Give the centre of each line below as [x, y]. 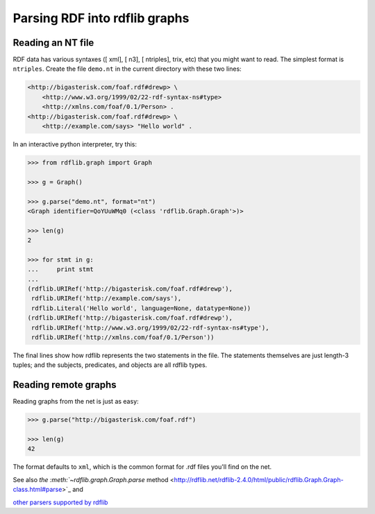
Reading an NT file [53, 43]
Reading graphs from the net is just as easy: [76, 402]
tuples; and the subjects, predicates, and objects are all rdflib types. [110, 365]
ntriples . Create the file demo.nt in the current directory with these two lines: [127, 69]
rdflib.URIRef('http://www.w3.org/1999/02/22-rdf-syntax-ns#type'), [150, 327]
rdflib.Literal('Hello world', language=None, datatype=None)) [141, 308]
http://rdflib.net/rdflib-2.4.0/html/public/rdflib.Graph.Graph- [259, 479]
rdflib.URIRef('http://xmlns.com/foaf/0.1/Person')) [123, 337]
